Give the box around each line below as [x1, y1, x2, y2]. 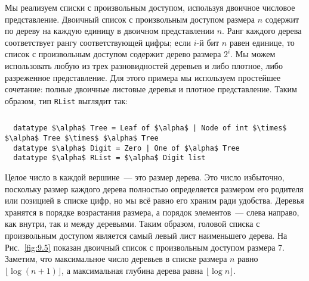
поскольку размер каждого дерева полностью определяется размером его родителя [5, 182, 304, 195]
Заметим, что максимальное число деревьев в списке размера [5, 252, 227, 265]
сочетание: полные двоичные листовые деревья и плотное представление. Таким [5, 83, 297, 95]
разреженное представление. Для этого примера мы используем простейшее [5, 71, 281, 83]
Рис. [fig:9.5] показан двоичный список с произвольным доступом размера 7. [5, 241, 285, 253]
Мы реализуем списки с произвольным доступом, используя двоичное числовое [5, 1, 295, 13]
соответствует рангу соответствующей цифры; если [5, 36, 191, 48]
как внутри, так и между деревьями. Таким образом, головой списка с [5, 217, 260, 230]
